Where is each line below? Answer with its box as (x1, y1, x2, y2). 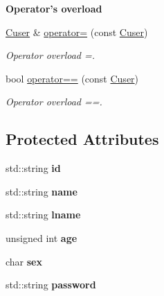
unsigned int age (6, 230, 78, 245)
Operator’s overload (6, 1, 102, 15)
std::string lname (6, 207, 81, 222)
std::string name (6, 184, 78, 198)
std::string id (6, 161, 61, 175)
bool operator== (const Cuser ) (6, 71, 139, 85)
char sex (6, 254, 42, 268)
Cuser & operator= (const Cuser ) (6, 24, 148, 39)
